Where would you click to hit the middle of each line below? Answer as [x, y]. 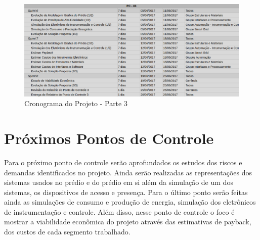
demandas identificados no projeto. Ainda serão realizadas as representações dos [128, 172]
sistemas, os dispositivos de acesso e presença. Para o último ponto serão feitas [126, 192]
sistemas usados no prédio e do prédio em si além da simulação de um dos [119, 182]
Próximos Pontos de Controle [109, 138]
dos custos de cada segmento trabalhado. [67, 232]
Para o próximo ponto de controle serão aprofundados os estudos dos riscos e [123, 162]
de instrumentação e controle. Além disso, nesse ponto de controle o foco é [119, 211]
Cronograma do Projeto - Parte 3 [76, 103]
